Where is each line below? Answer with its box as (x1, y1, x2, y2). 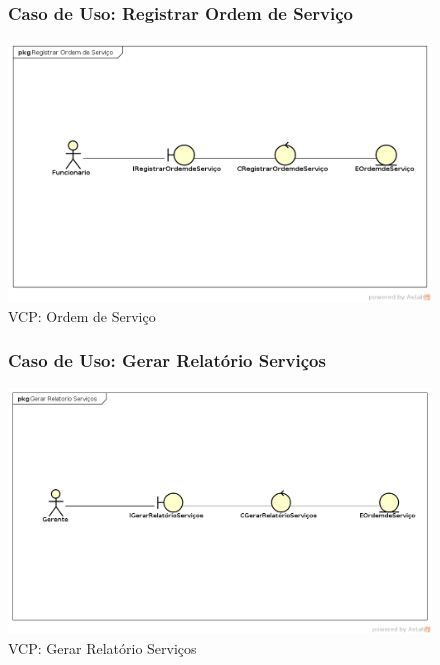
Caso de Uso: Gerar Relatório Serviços (8, 348, 326, 373)
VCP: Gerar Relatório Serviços (8, 637, 197, 658)
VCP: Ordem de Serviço (8, 305, 156, 326)
